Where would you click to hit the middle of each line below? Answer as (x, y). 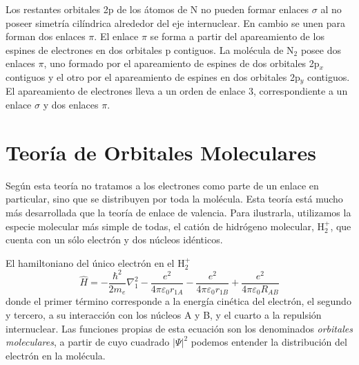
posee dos (321, 49)
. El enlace (116, 36)
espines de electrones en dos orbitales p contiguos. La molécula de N (150, 49)
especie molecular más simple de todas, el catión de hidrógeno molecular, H (165, 226)
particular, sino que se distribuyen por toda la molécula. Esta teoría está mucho (174, 199)
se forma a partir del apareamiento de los (237, 36)
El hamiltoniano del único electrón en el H (95, 262)
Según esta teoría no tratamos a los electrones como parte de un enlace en (162, 185)
